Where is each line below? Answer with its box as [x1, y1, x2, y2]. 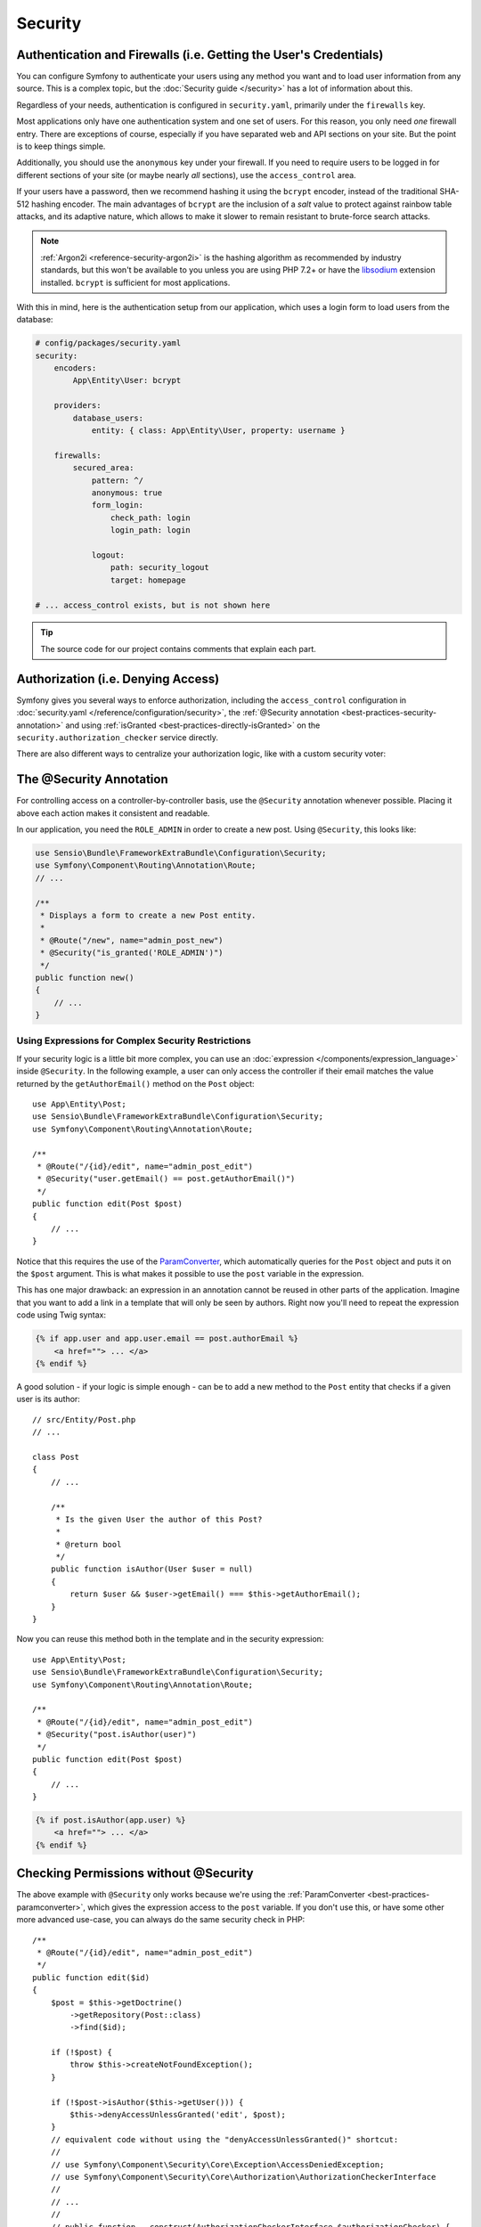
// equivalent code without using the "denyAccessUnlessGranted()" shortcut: [50, 2134, 399, 2144]
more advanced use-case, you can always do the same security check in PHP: [16, 1914, 306, 1925]
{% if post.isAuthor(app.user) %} [35, 1815, 186, 1825]
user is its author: [16, 1394, 80, 1405]
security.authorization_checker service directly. [16, 731, 218, 743]
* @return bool [55, 1539, 122, 1549]
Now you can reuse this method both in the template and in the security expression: [16, 1634, 324, 1644]
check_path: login [110, 512, 191, 523]
